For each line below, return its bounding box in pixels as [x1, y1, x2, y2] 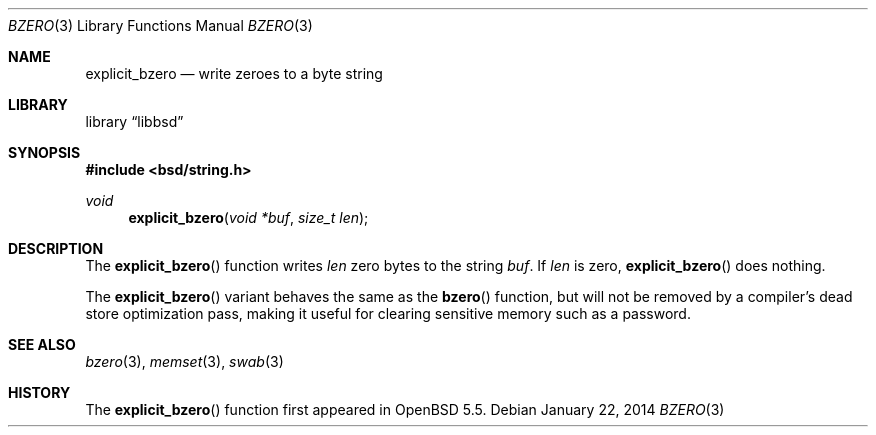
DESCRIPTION [8, 240, 104, 257]
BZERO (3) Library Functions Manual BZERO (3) [8, 17, 313, 34]
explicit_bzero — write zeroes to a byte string [85, 65, 383, 82]
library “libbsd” [85, 113, 184, 130]
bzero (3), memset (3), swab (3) [85, 353, 284, 370]
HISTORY [8, 384, 71, 401]
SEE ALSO [8, 336, 76, 353]
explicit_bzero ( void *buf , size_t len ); [128, 209, 369, 226]
